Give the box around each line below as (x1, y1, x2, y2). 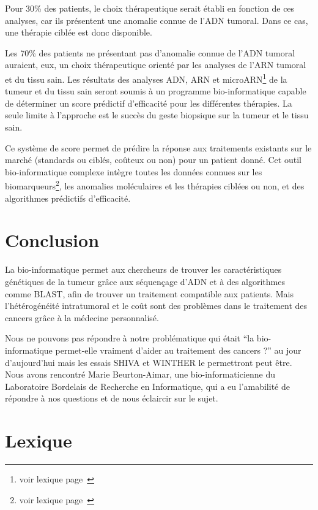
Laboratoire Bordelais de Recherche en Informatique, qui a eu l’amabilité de (5, 379, 290, 392)
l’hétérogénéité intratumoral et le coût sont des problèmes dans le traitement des (5, 299, 308, 312)
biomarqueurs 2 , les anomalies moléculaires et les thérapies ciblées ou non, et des (5, 178, 305, 192)
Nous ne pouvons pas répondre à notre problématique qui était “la (5, 332, 254, 344)
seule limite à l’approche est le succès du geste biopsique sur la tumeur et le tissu (5, 108, 309, 121)
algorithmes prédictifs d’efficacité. (5, 191, 131, 204)
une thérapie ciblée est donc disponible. (5, 26, 152, 39)
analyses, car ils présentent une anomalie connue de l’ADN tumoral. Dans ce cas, (5, 13, 308, 26)
